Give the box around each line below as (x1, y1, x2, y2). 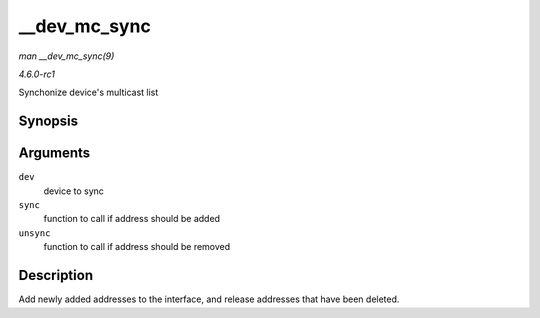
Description (18, 267, 94, 284)
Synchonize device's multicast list (18, 86, 159, 99)
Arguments (18, 145, 91, 162)
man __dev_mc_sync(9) (18, 50, 115, 62)
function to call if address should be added (43, 213, 220, 225)
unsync (18, 227, 51, 239)
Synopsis (18, 113, 79, 130)
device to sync (43, 185, 105, 197)
